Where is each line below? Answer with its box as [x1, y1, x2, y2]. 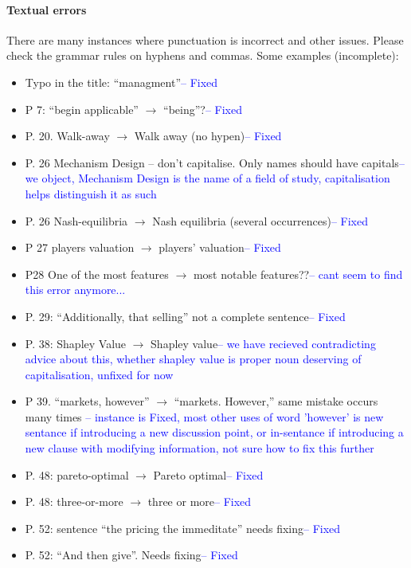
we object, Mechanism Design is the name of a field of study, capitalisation [25, 170, 390, 186]
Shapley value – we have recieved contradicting [151, 335, 376, 351]
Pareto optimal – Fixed [153, 466, 264, 483]
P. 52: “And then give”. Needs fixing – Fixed [25, 546, 238, 563]
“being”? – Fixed [163, 100, 243, 117]
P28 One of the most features [25, 265, 169, 282]
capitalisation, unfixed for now [25, 366, 174, 382]
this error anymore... [25, 281, 126, 298]
